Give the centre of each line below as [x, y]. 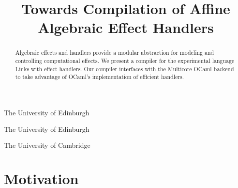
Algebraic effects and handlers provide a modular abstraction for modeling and [115, 53]
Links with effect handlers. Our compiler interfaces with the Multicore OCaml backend [125, 69]
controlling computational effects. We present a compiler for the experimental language [125, 61]
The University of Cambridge [47, 145]
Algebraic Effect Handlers [126, 27]
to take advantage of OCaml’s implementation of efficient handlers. [100, 77]
